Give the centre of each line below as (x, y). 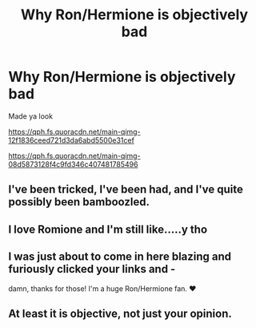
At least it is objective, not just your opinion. (120, 313)
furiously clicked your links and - (92, 269)
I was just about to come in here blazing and (120, 257)
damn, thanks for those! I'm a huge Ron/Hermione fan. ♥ (102, 288)
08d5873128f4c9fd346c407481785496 (73, 164)
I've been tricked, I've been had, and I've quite (126, 190)
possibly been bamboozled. (79, 202)
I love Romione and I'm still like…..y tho (108, 229)
